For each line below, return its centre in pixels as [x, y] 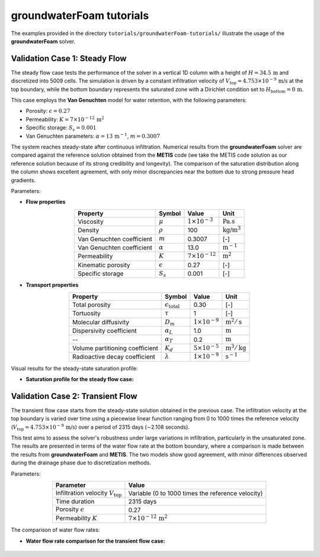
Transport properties [52, 285]
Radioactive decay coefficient [113, 357]
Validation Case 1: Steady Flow [69, 58]
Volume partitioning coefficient [115, 348]
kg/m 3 [232, 229]
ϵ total [172, 305]
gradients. [23, 180]
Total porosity [91, 305]
